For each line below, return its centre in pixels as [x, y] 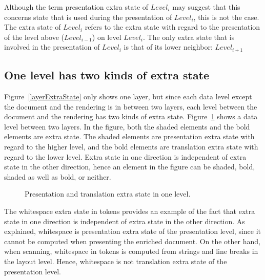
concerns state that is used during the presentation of [88, 17]
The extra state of [33, 27]
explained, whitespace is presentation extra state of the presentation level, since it [133, 231]
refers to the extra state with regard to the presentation [172, 27]
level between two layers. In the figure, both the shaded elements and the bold [127, 126]
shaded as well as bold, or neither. [58, 176]
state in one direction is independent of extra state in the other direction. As [125, 221]
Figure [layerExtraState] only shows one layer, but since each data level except [128, 96]
